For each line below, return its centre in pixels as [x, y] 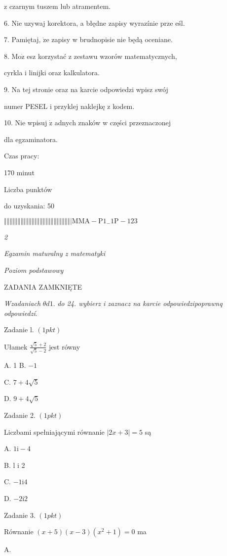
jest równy [65, 346]
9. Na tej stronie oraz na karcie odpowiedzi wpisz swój [86, 89]
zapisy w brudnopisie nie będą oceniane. [112, 39]
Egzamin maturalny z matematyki [55, 253]
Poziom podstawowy [34, 270]
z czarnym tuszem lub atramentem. [57, 6]
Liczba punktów [28, 189]
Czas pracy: [22, 156]
